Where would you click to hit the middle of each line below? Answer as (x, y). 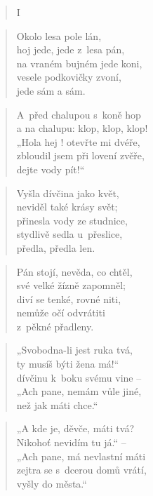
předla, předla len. (56, 247)
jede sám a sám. (51, 90)
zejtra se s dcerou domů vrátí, (81, 470)
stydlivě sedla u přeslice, (69, 234)
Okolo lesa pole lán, (59, 35)
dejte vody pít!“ (51, 169)
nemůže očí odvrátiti (61, 313)
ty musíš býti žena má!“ (68, 364)
